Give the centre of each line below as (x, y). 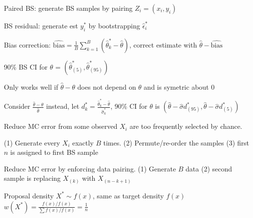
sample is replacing (32, 178)
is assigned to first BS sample (54, 152)
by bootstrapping (114, 25)
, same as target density (128, 195)
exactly (83, 142)
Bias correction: (27, 44)
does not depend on (107, 86)
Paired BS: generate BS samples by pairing (68, 8)
